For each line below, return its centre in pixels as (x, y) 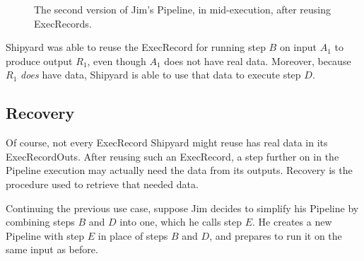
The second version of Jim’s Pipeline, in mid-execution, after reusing (183, 9)
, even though (117, 60)
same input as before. (52, 249)
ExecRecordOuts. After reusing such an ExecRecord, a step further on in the (172, 156)
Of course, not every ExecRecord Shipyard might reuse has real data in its (167, 143)
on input (298, 47)
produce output (39, 60)
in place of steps (133, 235)
